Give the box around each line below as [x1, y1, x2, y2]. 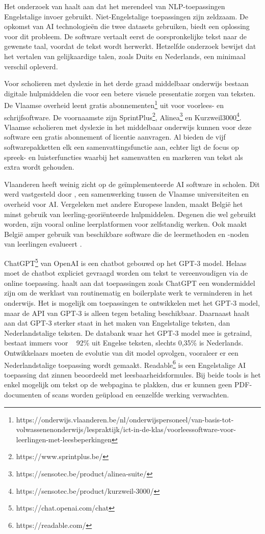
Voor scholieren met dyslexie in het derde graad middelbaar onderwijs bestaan [4, 78, 249, 89]
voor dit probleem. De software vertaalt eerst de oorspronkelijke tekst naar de [4, 31, 247, 41]
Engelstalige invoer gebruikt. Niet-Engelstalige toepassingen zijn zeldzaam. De [4, 11, 248, 21]
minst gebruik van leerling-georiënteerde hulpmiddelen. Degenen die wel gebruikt [4, 208, 256, 219]
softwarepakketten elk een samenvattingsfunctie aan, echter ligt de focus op [4, 142, 239, 152]
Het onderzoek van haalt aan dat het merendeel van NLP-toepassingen [4, 1, 225, 11]
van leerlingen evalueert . [4, 238, 82, 249]
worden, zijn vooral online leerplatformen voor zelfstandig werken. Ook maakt [4, 219, 247, 229]
